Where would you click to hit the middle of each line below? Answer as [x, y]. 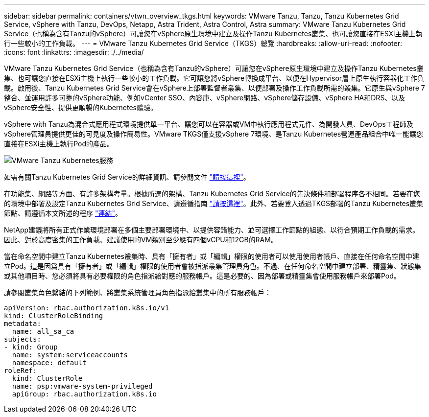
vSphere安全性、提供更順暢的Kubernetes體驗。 [81, 107]
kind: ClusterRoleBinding [54, 316]
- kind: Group [31, 347]
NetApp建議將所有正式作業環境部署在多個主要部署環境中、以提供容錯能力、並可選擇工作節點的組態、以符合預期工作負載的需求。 [212, 230]
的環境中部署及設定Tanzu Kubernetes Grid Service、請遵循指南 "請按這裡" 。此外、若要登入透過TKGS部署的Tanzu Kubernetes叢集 [214, 203]
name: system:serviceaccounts [70, 355]
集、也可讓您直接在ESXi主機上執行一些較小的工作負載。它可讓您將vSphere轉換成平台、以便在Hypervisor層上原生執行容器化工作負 [214, 78]
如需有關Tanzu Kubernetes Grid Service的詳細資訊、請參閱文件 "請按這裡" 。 [127, 177]
